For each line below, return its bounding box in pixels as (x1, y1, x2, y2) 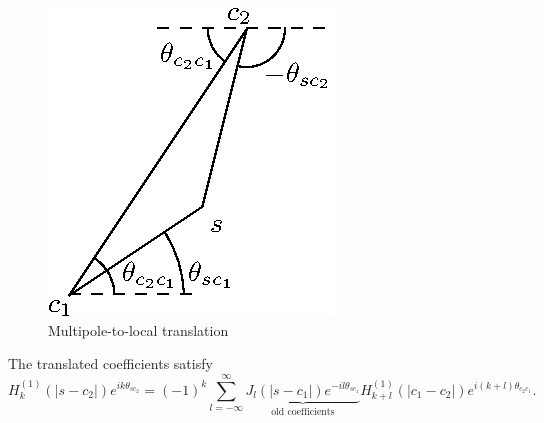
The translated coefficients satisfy (8, 353, 213, 374)
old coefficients (271, 407, 335, 418)
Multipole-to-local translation (48, 319, 229, 340)
